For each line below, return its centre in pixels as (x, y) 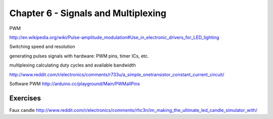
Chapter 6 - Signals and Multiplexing (88, 13)
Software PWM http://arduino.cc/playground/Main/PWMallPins (75, 84)
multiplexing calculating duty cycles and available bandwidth (73, 65)
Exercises (25, 98)
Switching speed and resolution (42, 47)
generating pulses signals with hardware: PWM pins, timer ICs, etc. (79, 56)
